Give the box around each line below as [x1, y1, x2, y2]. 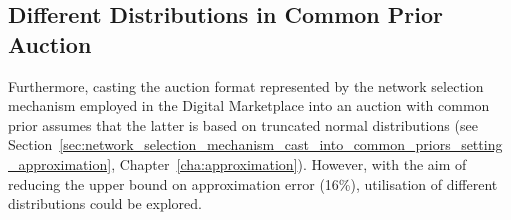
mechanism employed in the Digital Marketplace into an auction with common [8, 95, 490, 116]
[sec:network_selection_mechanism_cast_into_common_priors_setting [59, 134, 503, 155]
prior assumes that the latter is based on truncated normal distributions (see [8, 114, 478, 135]
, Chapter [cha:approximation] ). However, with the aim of [111, 153, 467, 174]
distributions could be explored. [8, 193, 202, 214]
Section [8, 134, 53, 155]
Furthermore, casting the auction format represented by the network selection [8, 75, 484, 96]
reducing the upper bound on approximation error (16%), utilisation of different [8, 173, 498, 194]
